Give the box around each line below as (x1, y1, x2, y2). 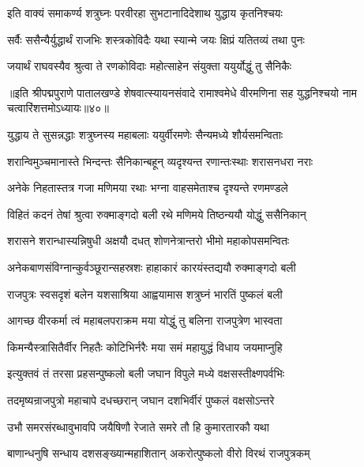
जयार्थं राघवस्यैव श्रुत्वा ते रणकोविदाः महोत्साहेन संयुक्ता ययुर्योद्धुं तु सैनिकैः (7, 58, 292, 74)
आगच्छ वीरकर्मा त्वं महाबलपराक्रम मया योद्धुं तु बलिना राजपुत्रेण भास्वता (7, 312, 283, 329)
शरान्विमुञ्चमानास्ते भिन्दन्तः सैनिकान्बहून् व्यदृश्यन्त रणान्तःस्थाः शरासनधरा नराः (7, 153, 313, 169)
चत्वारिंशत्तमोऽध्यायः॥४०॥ (7, 100, 109, 116)
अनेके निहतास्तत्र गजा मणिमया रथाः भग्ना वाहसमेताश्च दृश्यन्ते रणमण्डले (7, 179, 288, 196)
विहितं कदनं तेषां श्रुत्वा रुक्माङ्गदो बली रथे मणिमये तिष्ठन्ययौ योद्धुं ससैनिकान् (7, 205, 306, 222)
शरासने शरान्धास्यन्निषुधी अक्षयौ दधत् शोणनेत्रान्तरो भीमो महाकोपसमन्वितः (7, 232, 290, 249)
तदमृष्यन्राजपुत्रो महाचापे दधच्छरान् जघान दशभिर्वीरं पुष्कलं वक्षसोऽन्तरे (7, 391, 275, 408)
